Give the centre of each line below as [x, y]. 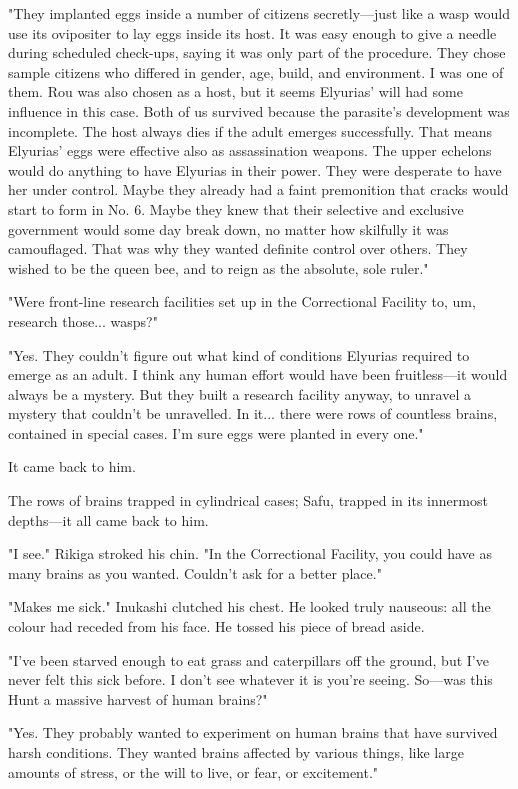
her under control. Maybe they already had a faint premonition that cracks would [258, 189]
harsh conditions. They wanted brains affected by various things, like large [236, 752]
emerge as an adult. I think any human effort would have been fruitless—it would [258, 374]
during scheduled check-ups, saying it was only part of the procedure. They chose [257, 52]
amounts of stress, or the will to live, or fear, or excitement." [193, 771]
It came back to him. [72, 466]
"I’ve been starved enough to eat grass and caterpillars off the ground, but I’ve [248, 659]
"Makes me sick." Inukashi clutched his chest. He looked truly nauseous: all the [249, 606]
